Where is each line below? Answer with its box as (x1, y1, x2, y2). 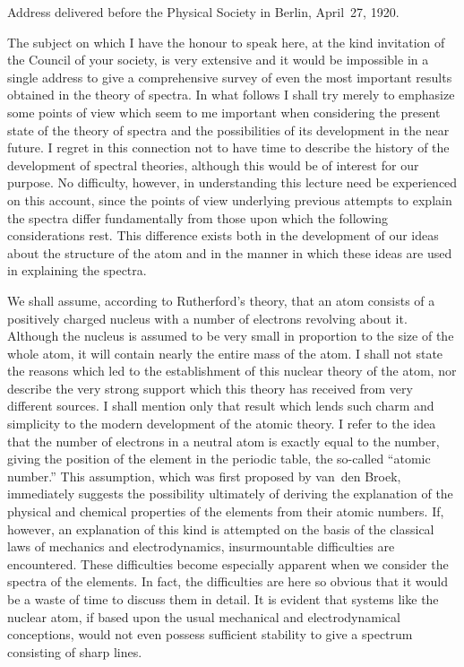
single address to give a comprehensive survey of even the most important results (7, 67, 452, 86)
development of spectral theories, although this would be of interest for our (7, 155, 419, 174)
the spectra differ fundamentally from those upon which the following (7, 208, 388, 227)
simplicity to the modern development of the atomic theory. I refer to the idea (7, 414, 436, 433)
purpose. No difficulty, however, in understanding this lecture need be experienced (7, 173, 458, 192)
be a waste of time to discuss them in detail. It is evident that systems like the (7, 590, 439, 608)
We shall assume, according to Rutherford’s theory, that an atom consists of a (7, 290, 435, 309)
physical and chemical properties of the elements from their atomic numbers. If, (7, 502, 444, 521)
